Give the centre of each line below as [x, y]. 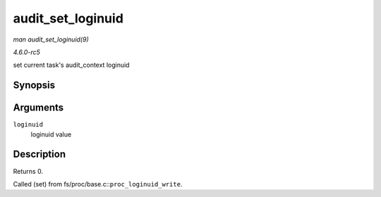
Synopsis [34, 85]
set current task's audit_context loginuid [71, 65]
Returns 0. [28, 171]
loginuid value [51, 134]
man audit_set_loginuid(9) [51, 39]
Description [40, 154]
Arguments [38, 108]
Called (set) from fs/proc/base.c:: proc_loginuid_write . [98, 184]
